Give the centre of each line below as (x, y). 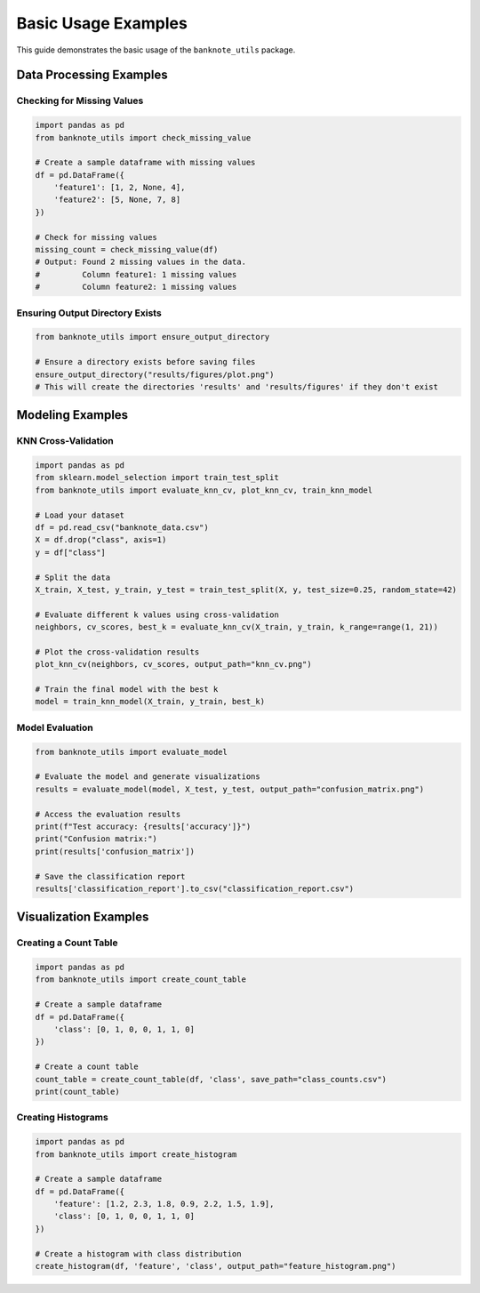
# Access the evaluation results (108, 814)
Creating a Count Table (68, 943)
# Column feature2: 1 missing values (136, 287)
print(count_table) (77, 1091)
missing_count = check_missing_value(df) (127, 250)
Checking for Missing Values (80, 100)
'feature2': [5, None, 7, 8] (117, 200)
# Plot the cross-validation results (117, 652)
